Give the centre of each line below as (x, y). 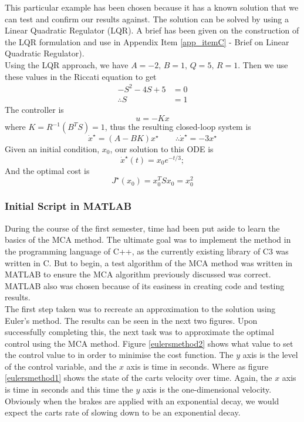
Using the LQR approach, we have (67, 64)
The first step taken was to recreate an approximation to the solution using (140, 308)
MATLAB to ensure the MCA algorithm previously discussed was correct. (138, 274)
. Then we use (263, 64)
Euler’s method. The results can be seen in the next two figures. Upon (131, 320)
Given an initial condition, (52, 149)
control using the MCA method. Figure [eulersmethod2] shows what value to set (149, 343)
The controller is (34, 109)
